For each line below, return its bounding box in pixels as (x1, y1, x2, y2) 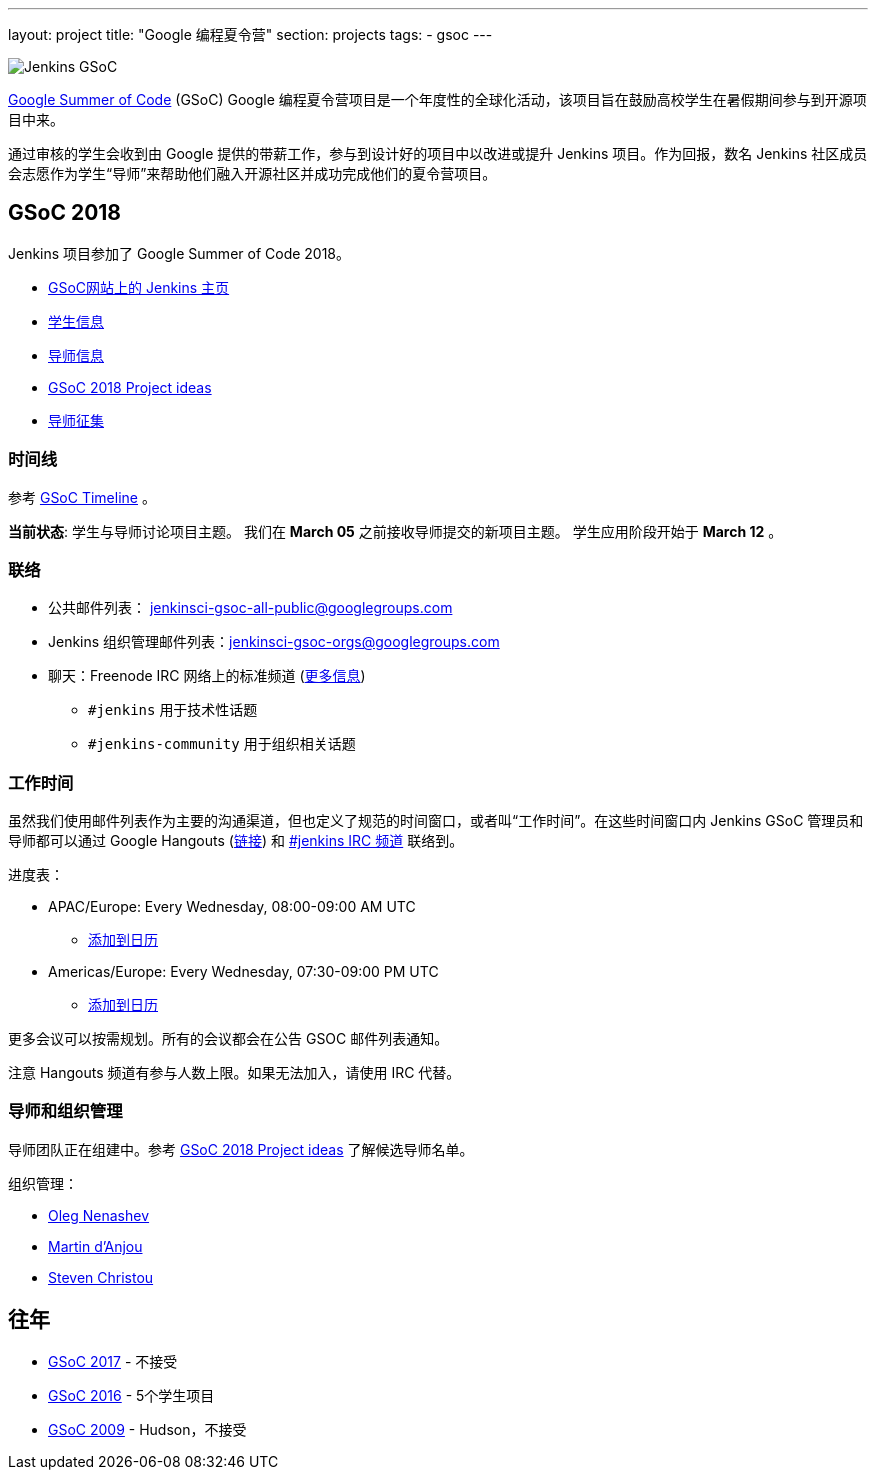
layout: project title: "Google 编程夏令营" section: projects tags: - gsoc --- (8, 26, 493, 43)
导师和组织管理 (8, 1101, 123, 1122)
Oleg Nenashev (48, 1206, 150, 1224)
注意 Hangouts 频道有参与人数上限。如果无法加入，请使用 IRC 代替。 (8, 1064, 461, 1082)
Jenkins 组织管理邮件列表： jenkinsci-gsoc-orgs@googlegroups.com (48, 633, 500, 651)
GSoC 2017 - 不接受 (48, 1352, 178, 1370)
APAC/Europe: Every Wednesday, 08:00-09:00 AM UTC (48, 898, 416, 916)
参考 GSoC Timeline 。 (8, 488, 156, 506)
